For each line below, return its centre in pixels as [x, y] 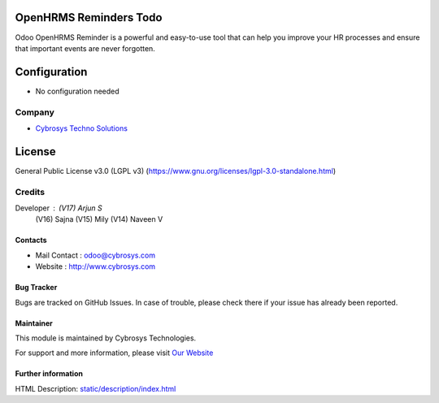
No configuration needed [77, 91]
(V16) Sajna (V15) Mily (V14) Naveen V [99, 219]
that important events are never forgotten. [85, 48]
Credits [30, 192]
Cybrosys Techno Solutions [81, 128]
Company [35, 112]
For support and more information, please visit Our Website [114, 353]
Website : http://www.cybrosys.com [96, 266]
